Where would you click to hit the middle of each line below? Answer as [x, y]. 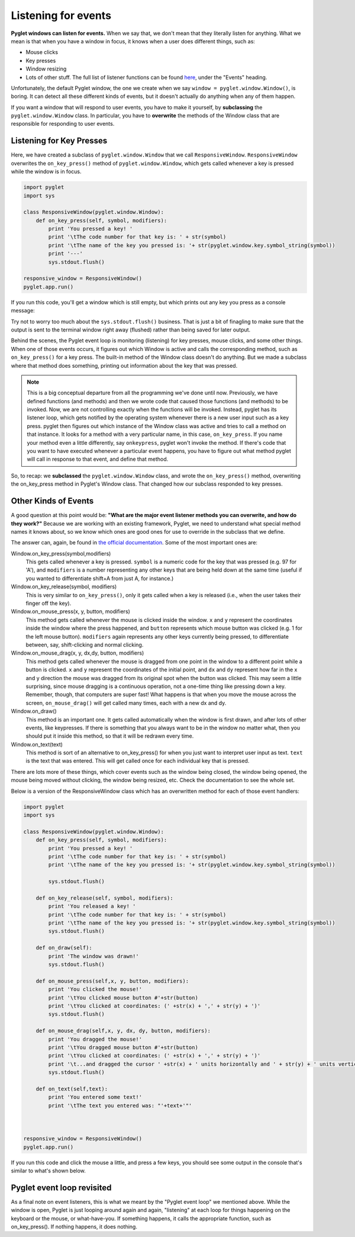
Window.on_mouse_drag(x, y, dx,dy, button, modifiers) [78, 653]
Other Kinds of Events [52, 501]
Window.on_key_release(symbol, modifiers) [64, 586]
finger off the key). [49, 603]
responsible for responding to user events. [63, 124]
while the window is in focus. [46, 171]
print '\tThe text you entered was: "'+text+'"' [120, 1105]
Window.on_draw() [34, 711]
